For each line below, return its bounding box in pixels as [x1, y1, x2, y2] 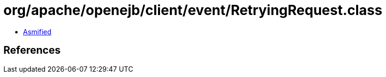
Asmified [23, 27, 52, 36]
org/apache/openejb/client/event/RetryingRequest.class [3, 2, 383, 18]
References [3, 44, 61, 57]
